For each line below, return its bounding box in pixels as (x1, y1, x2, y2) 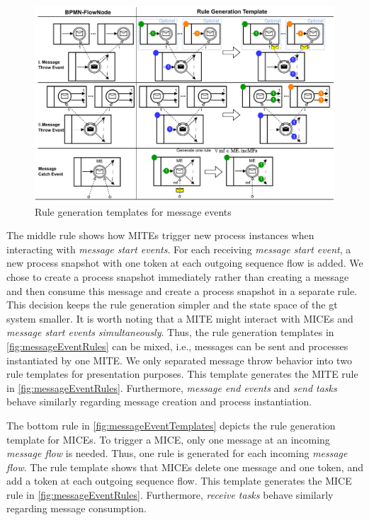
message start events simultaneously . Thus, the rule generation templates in (6, 325, 334, 340)
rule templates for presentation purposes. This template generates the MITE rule (6, 366, 358, 381)
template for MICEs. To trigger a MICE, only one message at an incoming (6, 432, 330, 446)
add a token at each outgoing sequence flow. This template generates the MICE (6, 473, 352, 488)
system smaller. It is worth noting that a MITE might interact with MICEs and (6, 311, 353, 325)
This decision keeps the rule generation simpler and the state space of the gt (6, 297, 338, 312)
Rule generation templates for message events (35, 204, 232, 219)
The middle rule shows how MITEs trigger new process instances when (6, 228, 314, 243)
